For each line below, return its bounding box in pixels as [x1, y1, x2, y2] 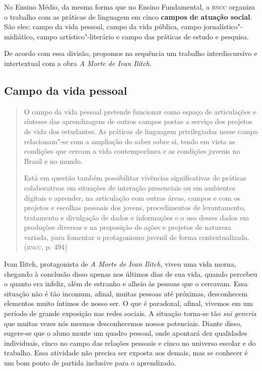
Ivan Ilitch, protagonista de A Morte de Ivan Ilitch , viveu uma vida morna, [4, 259, 236, 269]
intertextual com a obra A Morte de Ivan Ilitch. [4, 57, 152, 68]
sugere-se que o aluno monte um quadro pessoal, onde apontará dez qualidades [4, 328, 247, 338]
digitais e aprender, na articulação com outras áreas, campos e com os [24, 192, 240, 203]
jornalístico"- [204, 21, 243, 32]
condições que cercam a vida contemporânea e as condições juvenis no [24, 146, 240, 156]
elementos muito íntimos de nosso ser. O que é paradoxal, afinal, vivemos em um [4, 298, 253, 308]
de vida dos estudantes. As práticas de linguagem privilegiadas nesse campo [24, 126, 258, 136]
